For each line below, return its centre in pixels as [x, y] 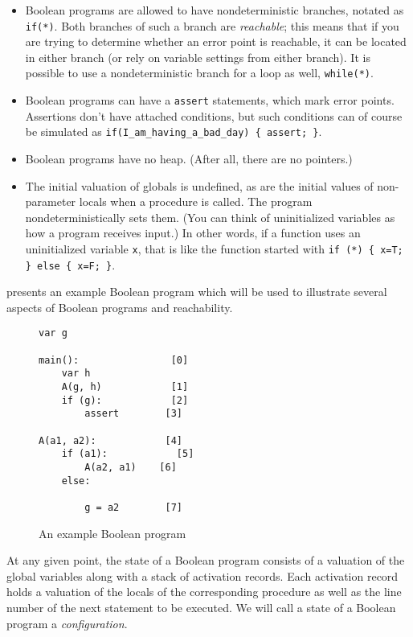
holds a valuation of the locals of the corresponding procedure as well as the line [204, 592]
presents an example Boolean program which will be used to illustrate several [197, 292]
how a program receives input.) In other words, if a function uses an [193, 233]
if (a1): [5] [128, 454]
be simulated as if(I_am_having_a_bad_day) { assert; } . [174, 132]
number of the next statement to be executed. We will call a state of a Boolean [201, 608]
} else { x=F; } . [70, 264]
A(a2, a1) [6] [131, 468]
